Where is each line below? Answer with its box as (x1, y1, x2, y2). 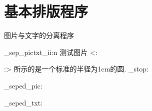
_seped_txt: (4, 97, 43, 107)
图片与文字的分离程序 (4, 30, 74, 40)
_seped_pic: (4, 80, 42, 90)
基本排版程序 (4, 1, 88, 21)
